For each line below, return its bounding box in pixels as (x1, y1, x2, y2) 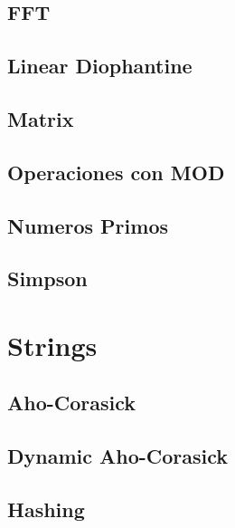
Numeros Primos (7, 211, 168, 239)
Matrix (7, 104, 74, 132)
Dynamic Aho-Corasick (7, 442, 229, 470)
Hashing (7, 495, 85, 523)
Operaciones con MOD (7, 158, 225, 186)
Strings (7, 326, 98, 363)
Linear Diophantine (7, 52, 193, 80)
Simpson (7, 264, 88, 293)
